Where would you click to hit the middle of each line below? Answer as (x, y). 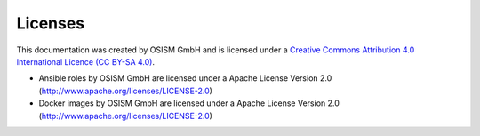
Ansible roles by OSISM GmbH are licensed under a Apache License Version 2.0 (185, 78)
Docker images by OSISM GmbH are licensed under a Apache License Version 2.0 (189, 103)
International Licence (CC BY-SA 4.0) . (86, 61)
